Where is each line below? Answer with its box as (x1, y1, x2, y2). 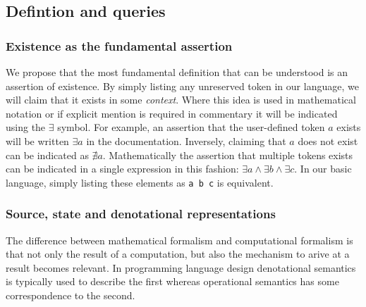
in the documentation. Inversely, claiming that (86, 133, 286, 148)
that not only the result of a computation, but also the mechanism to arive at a (6, 246, 350, 261)
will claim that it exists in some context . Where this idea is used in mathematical (6, 92, 356, 107)
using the (6, 120, 46, 134)
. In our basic (294, 161, 352, 176)
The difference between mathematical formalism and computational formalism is (6, 232, 353, 247)
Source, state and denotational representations (6, 205, 276, 223)
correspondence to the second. (6, 288, 135, 302)
